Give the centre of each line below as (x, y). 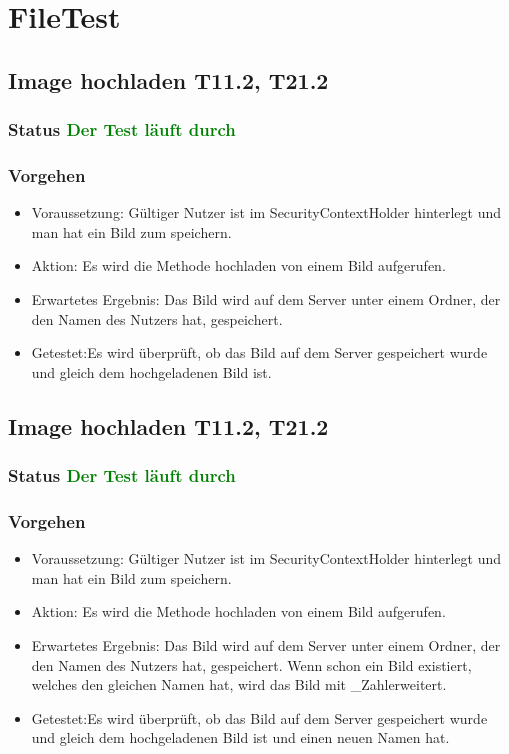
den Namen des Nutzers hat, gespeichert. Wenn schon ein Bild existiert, (251, 664)
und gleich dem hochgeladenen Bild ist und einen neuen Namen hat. (240, 737)
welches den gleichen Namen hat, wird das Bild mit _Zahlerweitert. (239, 684)
